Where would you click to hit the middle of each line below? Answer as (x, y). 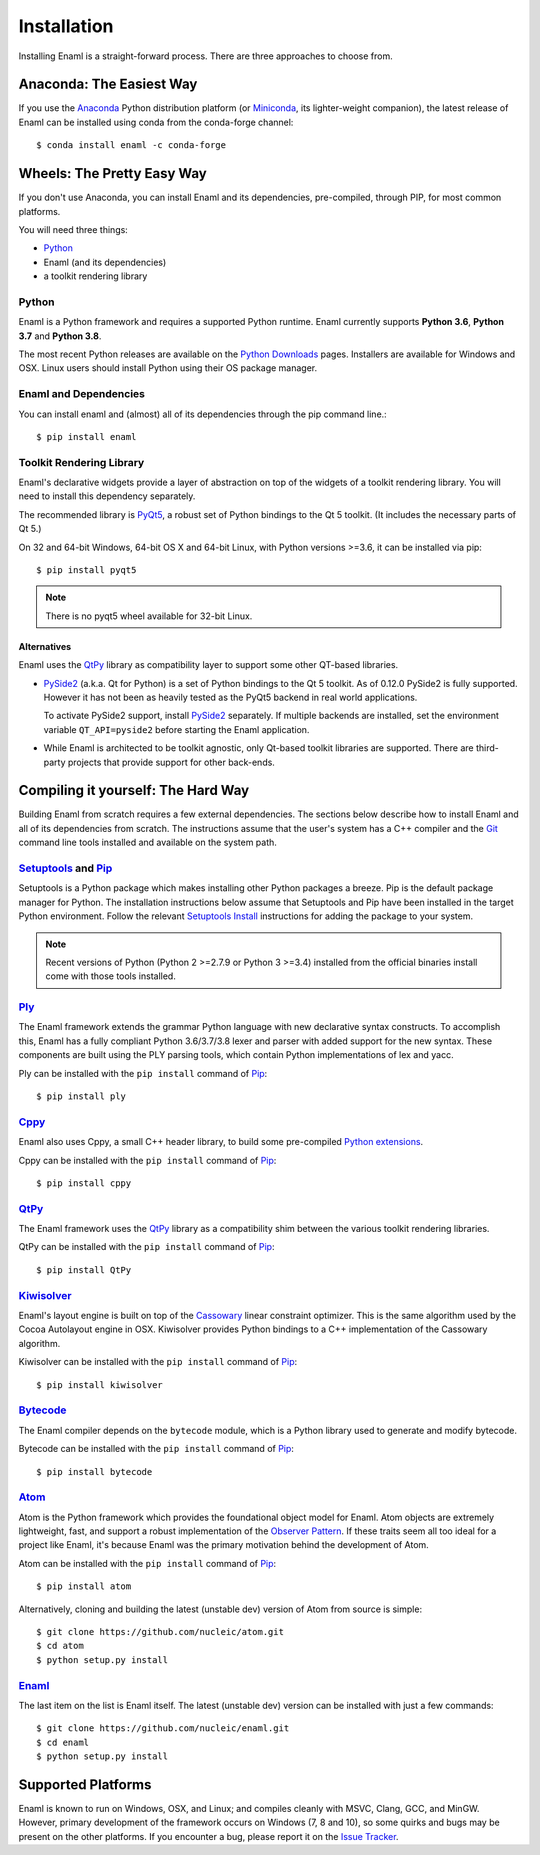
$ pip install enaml (86, 436)
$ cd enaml (63, 1742)
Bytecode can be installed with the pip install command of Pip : (156, 1449)
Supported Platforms (85, 1784)
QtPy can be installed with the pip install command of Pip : (146, 1247)
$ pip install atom (84, 1586)
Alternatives (45, 646)
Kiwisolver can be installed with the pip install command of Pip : (158, 1362)
